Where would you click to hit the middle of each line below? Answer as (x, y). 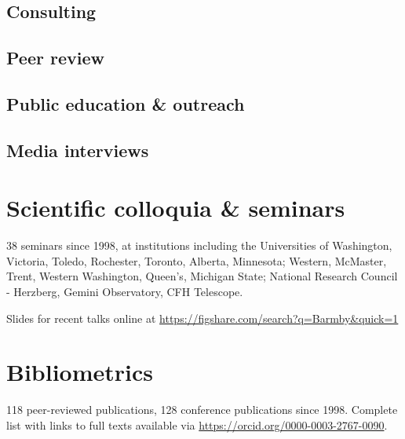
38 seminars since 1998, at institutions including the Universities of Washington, (199, 245)
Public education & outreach (126, 103)
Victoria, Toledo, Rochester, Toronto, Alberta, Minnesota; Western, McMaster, (197, 260)
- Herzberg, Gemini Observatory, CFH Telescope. (125, 292)
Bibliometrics (80, 372)
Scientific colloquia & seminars (176, 208)
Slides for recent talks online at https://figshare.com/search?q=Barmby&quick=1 (202, 318)
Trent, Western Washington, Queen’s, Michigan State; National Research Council (202, 276)
